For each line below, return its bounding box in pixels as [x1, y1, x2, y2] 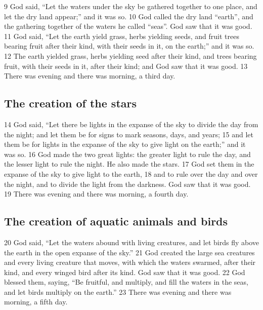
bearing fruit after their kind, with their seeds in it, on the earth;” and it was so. [4, 41, 254, 51]
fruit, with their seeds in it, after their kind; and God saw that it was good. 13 [4, 60, 248, 71]
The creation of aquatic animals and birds [4, 213, 228, 229]
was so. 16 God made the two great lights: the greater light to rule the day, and [4, 148, 251, 159]
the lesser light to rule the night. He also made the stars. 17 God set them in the [4, 159, 254, 169]
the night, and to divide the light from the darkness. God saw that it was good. [4, 178, 251, 189]
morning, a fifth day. [4, 296, 68, 307]
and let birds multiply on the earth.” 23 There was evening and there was [4, 286, 232, 297]
